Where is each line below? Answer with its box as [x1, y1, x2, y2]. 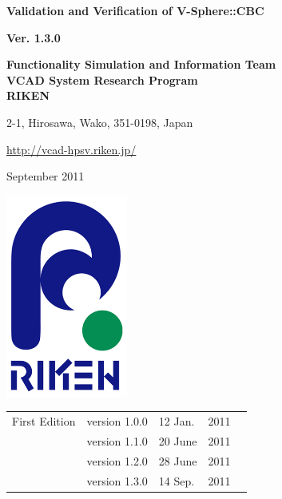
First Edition [12, 413, 76, 430]
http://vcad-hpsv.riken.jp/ [6, 141, 137, 157]
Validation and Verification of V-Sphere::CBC [6, 2, 264, 18]
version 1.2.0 [86, 452, 148, 469]
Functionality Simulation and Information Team [6, 56, 276, 73]
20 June [158, 432, 197, 449]
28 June [158, 452, 197, 469]
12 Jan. [158, 413, 195, 430]
